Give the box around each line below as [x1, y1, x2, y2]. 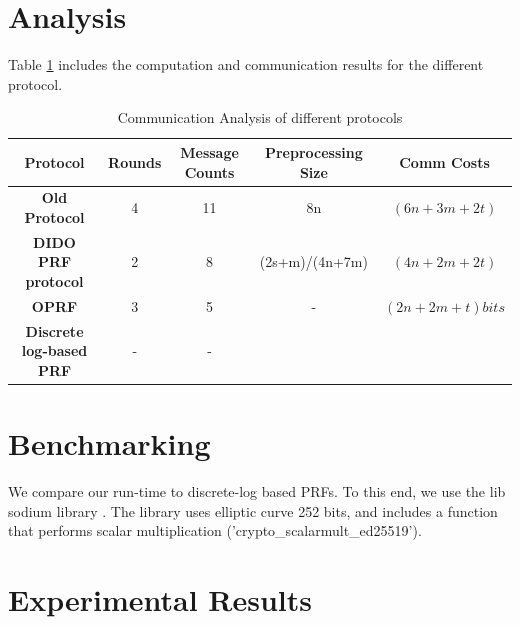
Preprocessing [264, 141, 363, 162]
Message [180, 141, 239, 162]
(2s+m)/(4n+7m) [259, 251, 368, 272]
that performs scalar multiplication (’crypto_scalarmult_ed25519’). [8, 520, 422, 541]
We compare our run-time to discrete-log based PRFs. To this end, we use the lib [8, 481, 506, 502]
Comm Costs [399, 151, 490, 172]
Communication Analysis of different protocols [117, 107, 403, 128]
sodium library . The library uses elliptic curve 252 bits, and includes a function [8, 500, 498, 521]
